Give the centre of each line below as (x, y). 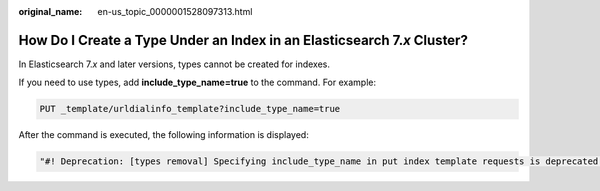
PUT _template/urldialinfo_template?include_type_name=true (190, 109)
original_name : (50, 11)
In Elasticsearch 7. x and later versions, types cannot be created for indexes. (174, 64)
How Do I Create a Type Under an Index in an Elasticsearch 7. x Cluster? (243, 40)
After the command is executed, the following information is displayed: (163, 135)
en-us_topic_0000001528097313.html (175, 11)
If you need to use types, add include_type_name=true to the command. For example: (197, 82)
